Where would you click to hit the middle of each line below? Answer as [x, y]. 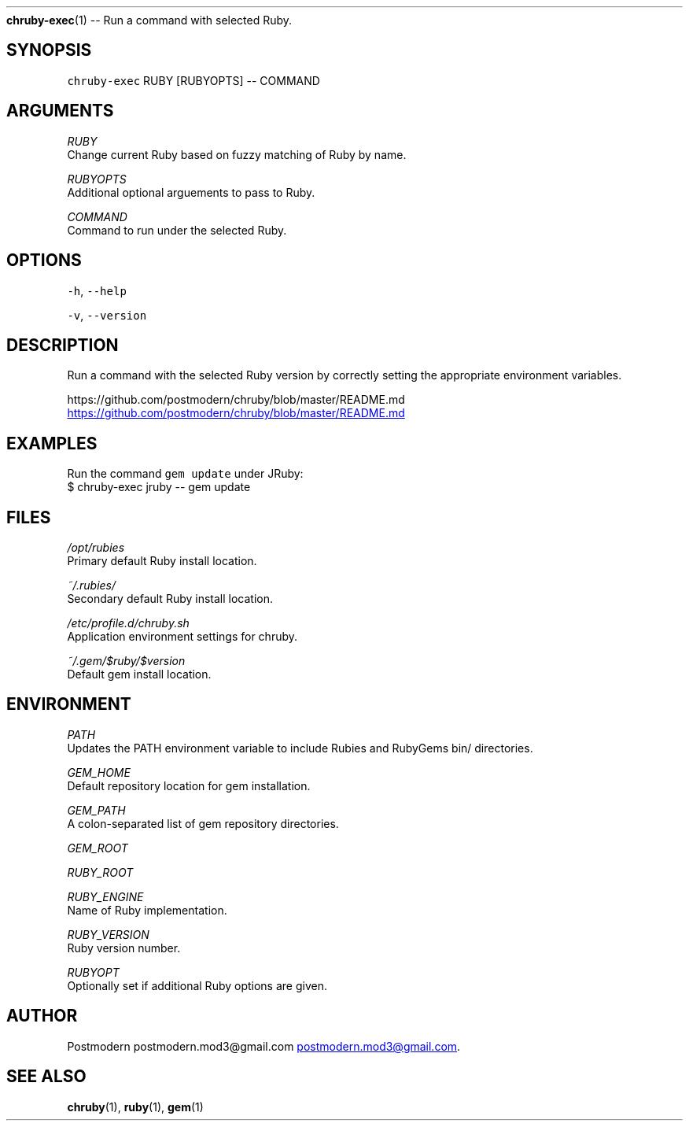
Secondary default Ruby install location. [170, 599]
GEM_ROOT [98, 848]
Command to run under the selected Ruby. [177, 230]
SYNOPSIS [49, 50]
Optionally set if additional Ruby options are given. [197, 985]
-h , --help [97, 290]
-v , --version [107, 315]
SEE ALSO [46, 1077]
